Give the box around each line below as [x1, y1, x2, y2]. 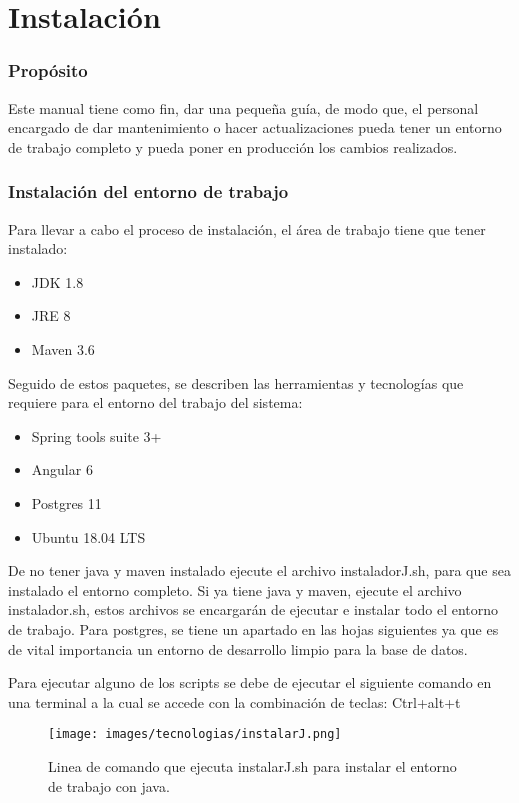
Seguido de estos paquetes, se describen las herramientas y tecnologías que [8, 372, 464, 393]
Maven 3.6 [31, 338, 95, 359]
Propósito [8, 58, 88, 83]
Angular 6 [31, 459, 93, 480]
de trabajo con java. [48, 775, 170, 796]
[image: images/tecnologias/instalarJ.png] [48, 727, 342, 742]
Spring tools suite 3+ [31, 425, 162, 446]
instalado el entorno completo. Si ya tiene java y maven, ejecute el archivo [8, 579, 462, 600]
